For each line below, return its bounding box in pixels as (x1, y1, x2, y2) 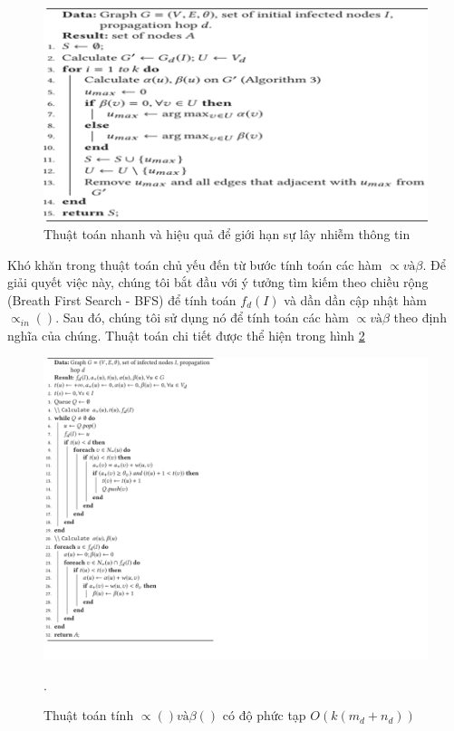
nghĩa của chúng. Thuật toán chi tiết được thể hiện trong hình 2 (7, 326, 365, 345)
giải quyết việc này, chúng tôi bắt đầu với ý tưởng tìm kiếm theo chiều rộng (7, 273, 429, 292)
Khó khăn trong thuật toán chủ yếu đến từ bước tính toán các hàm (7, 255, 382, 274)
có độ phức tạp (222, 706, 306, 725)
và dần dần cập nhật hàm (284, 290, 427, 309)
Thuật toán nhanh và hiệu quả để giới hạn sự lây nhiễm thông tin (43, 225, 411, 244)
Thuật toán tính (43, 706, 134, 725)
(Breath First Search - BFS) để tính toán (7, 290, 237, 309)
